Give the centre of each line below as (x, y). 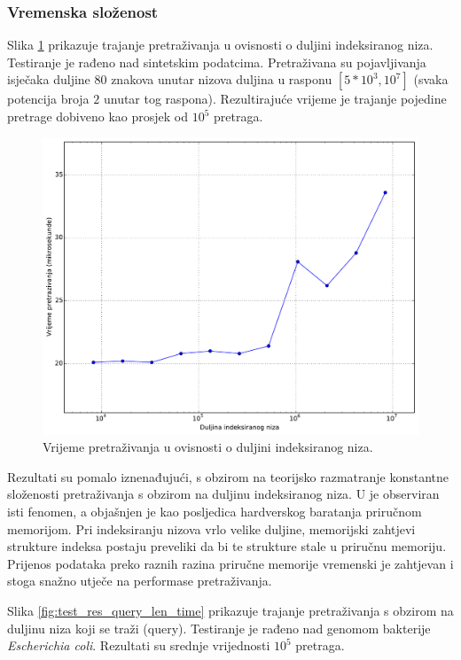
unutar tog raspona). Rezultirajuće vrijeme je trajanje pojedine (275, 99)
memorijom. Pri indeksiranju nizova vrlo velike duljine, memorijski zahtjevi (211, 528)
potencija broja (48, 99)
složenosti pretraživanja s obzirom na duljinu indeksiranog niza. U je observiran (223, 494)
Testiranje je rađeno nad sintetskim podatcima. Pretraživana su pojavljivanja (217, 62)
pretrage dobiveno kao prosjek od (98, 116)
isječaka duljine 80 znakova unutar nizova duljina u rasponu (170, 79)
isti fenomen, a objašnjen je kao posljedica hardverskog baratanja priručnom (215, 511)
